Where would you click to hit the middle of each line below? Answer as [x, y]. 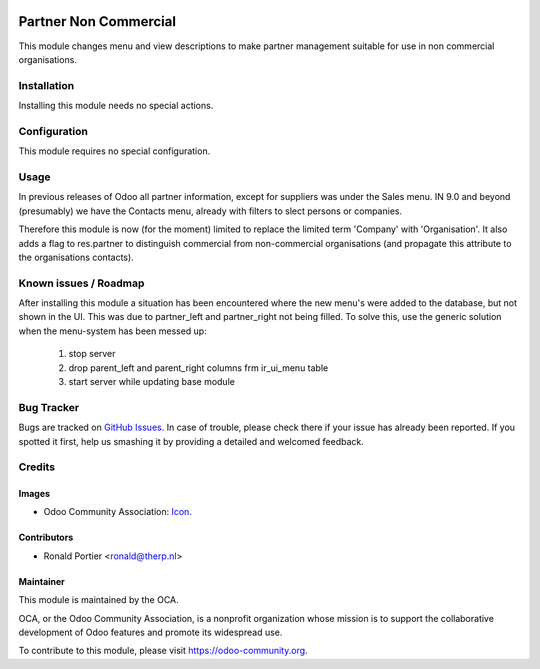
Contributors [46, 537]
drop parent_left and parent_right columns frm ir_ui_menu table [198, 367]
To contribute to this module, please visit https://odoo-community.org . [163, 651]
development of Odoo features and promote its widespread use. [150, 632]
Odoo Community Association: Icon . [117, 512]
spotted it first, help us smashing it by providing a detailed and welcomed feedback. [191, 441]
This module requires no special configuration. [114, 151]
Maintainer [41, 581]
